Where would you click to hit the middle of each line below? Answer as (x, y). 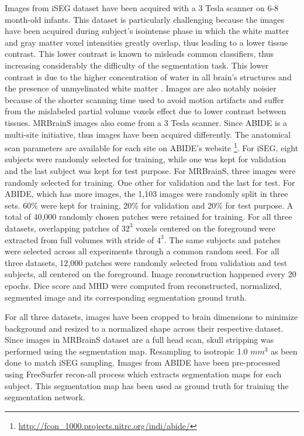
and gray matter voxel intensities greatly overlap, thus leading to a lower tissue (146, 42)
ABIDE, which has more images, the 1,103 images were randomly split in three (146, 194)
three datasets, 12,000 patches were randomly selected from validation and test (146, 262)
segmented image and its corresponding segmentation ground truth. (126, 297)
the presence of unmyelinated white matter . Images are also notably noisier (141, 88)
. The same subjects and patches (222, 239)
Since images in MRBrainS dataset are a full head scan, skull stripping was (139, 340)
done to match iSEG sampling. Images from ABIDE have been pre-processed (143, 362)
